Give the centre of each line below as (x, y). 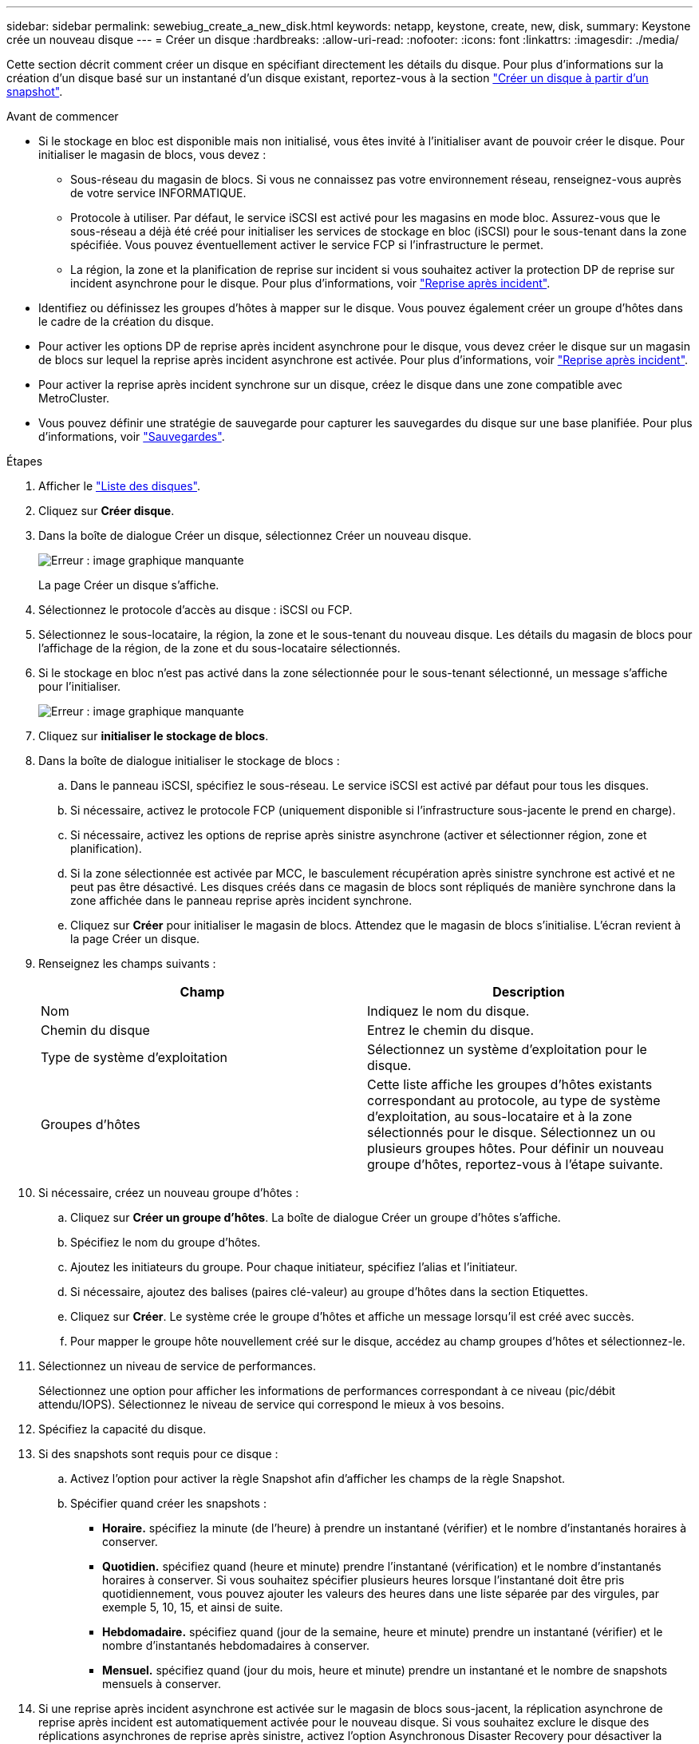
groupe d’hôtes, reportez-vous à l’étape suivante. (515, 1164)
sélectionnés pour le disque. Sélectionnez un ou (511, 1132)
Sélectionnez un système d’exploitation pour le (507, 1049)
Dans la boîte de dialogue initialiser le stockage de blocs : (189, 761)
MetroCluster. (74, 398)
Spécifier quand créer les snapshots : (168, 1503)
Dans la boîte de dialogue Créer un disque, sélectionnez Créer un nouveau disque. (255, 535)
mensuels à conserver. (162, 1684)
